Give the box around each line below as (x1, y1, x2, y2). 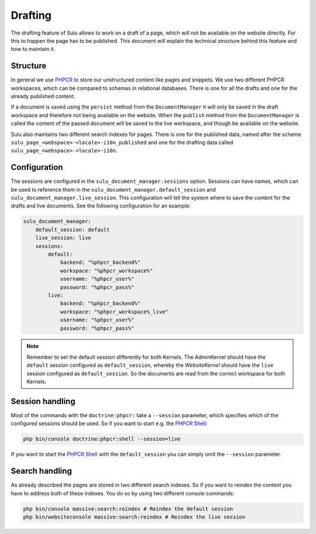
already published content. (11, 93, 75, 100)
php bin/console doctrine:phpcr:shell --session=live (23, 436, 181, 443)
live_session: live (35, 234, 92, 242)
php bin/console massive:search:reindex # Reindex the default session (23, 505, 233, 512)
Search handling (11, 466, 73, 476)
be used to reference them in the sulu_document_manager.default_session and (11, 186, 216, 193)
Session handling (11, 396, 75, 406)
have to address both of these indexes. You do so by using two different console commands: (11, 489, 235, 496)
